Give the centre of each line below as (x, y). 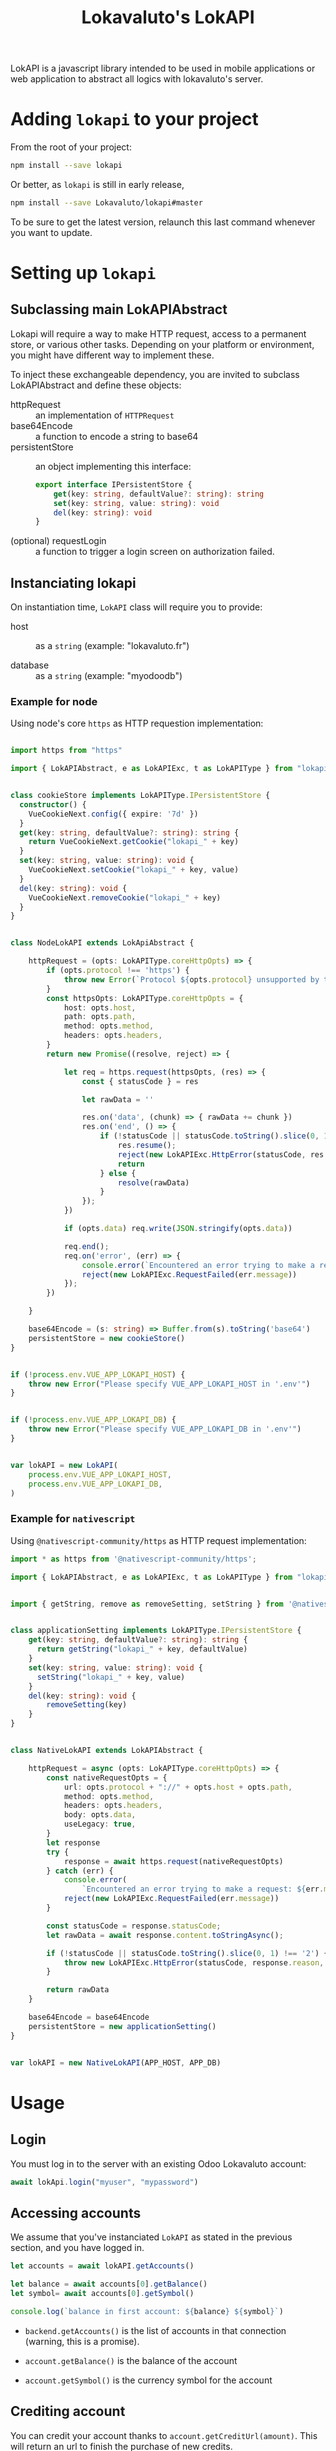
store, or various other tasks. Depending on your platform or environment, (162, 344)
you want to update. (51, 232)
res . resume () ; (147, 1146)
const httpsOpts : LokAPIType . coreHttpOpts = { (145, 998)
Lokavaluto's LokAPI (168, 17)
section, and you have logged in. (77, 2248)
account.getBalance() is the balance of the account (131, 2360)
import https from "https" (66, 751)
